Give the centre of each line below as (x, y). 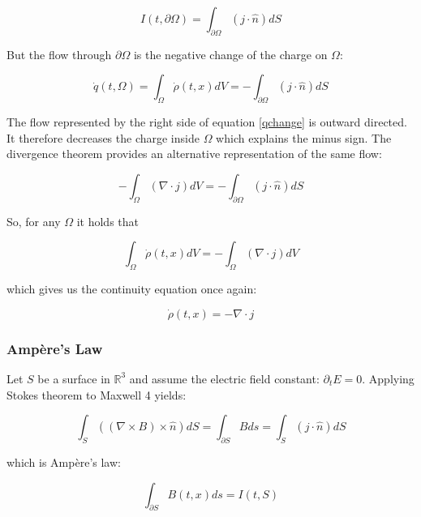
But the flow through (59, 54)
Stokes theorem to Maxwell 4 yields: (97, 394)
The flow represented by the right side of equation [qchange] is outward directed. (207, 122)
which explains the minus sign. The (304, 137)
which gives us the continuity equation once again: (132, 289)
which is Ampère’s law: (64, 461)
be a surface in (74, 378)
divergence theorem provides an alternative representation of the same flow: (194, 154)
